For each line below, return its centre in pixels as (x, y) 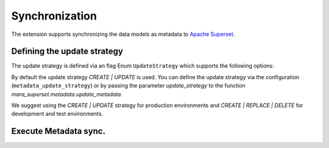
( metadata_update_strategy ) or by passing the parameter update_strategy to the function (129, 86)
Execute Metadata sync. (58, 131)
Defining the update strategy (67, 51)
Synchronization (54, 16)
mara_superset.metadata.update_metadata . (67, 94)
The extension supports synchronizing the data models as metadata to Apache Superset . (123, 34)
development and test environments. (57, 114)
